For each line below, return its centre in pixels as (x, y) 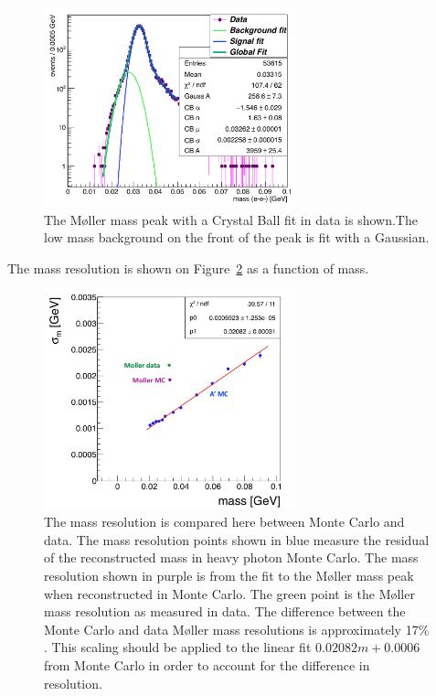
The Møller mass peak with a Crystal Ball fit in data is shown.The (231, 219)
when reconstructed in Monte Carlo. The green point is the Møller (229, 593)
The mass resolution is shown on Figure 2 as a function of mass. (188, 268)
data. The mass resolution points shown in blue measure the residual (237, 539)
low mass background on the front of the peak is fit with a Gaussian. (237, 237)
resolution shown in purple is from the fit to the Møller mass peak (229, 575)
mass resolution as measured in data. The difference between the (225, 611)
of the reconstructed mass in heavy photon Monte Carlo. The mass (231, 557)
